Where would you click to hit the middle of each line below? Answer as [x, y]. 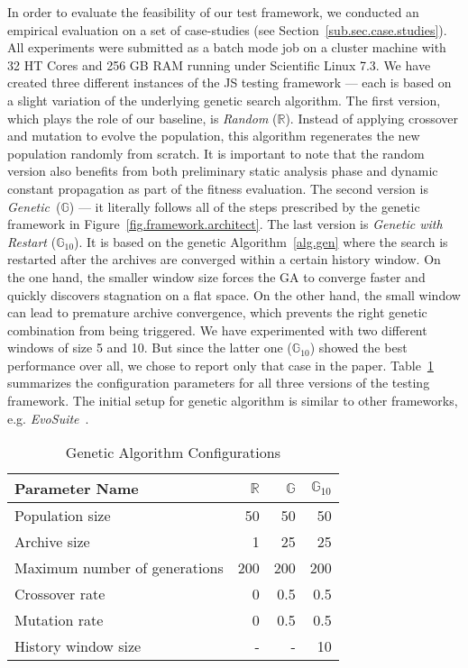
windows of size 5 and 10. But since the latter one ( [150, 348]
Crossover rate [60, 594]
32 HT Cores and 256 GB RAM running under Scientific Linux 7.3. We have [219, 64]
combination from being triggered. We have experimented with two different [217, 329]
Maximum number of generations [119, 568]
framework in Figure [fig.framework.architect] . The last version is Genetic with [225, 224]
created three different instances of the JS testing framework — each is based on [229, 82]
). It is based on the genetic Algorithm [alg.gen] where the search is [261, 241]
